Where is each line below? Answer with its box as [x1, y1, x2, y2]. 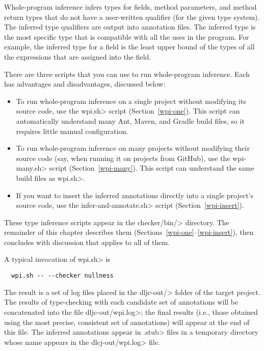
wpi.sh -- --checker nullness [11, 272, 114, 280]
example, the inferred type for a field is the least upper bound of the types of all [4, 41, 255, 52]
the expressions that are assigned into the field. [4, 51, 151, 62]
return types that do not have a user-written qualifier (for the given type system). [4, 11, 260, 22]
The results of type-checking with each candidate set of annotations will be [4, 296, 239, 307]
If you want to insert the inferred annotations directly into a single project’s [16, 190, 254, 200]
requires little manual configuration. [16, 125, 128, 136]
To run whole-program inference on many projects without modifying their [16, 143, 250, 153]
